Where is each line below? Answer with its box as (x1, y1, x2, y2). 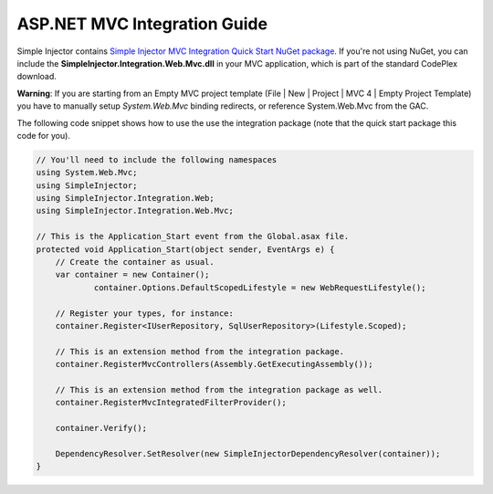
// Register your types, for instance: (55, 308, 235, 319)
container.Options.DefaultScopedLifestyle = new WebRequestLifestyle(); (93, 282, 426, 292)
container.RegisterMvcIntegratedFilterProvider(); (55, 397, 287, 408)
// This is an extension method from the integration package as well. (55, 384, 383, 394)
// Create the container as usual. (55, 257, 215, 267)
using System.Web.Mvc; (36, 167, 138, 178)
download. (16, 71, 57, 82)
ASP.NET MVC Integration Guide (16, 14, 268, 34)
